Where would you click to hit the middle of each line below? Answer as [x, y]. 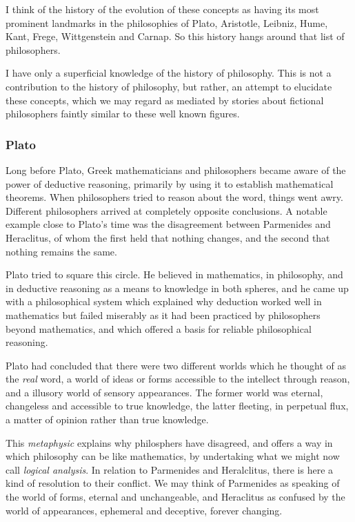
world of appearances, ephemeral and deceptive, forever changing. [144, 510]
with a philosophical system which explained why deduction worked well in [164, 301]
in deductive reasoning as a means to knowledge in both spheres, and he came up [177, 288]
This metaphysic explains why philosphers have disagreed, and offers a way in [169, 442]
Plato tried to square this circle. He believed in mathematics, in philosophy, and [174, 274]
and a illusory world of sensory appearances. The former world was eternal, [164, 392]
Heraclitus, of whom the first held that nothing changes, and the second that [168, 237]
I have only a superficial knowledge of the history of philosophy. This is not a [169, 73]
